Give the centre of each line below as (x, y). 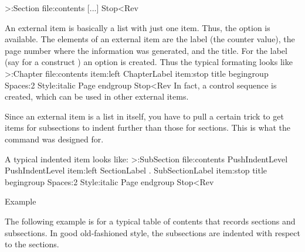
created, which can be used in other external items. (97, 96)
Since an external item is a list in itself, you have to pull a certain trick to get (144, 116)
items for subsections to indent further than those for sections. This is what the (148, 127)
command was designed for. (54, 139)
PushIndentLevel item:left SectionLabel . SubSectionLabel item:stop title (136, 170)
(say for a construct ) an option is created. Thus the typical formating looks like (149, 62)
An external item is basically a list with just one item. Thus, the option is (138, 27)
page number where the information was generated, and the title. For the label (146, 50)
